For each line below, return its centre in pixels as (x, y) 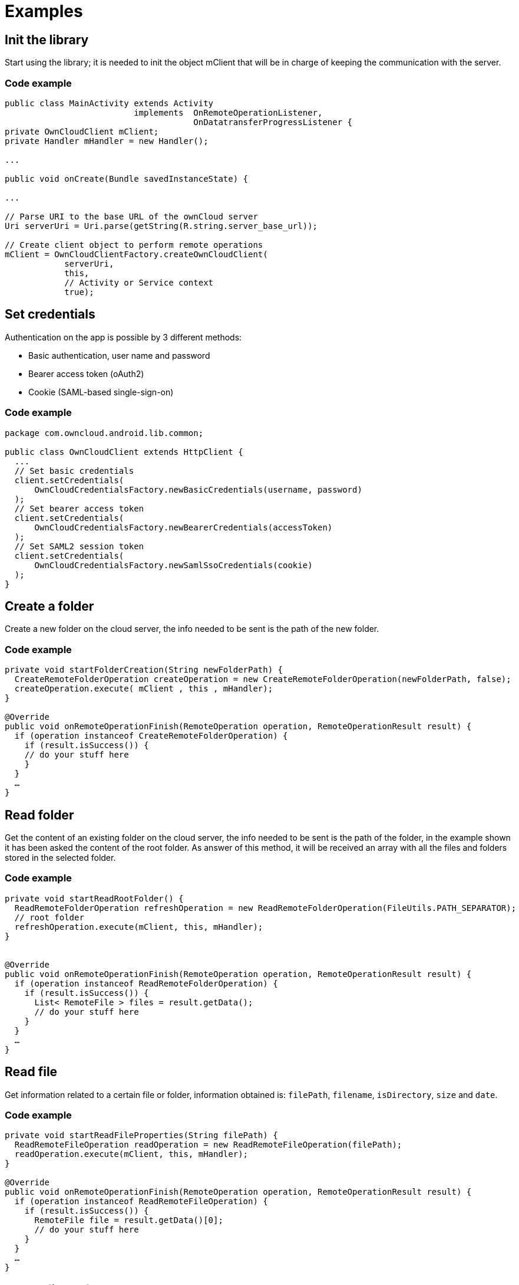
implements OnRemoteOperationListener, (228, 112)
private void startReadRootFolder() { (94, 898)
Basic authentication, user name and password (119, 355)
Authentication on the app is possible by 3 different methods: (123, 337)
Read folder (39, 815)
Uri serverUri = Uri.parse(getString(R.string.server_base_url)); (161, 226)
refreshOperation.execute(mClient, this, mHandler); (139, 927)
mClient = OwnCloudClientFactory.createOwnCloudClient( (136, 254)
